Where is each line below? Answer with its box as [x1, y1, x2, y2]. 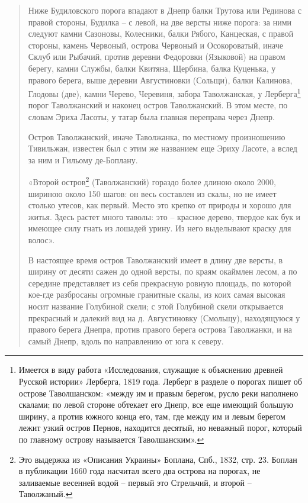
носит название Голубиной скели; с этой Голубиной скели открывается [28, 299, 284, 312]
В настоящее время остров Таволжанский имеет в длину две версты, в [28, 253, 283, 266]
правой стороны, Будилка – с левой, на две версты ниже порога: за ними [28, 15, 292, 28]
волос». [28, 234, 55, 246]
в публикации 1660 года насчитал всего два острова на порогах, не [18, 465, 261, 477]
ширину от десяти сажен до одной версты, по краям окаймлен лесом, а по [28, 265, 297, 278]
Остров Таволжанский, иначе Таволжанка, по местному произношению [28, 130, 285, 143]
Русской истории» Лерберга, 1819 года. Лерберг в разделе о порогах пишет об [18, 375, 302, 387]
